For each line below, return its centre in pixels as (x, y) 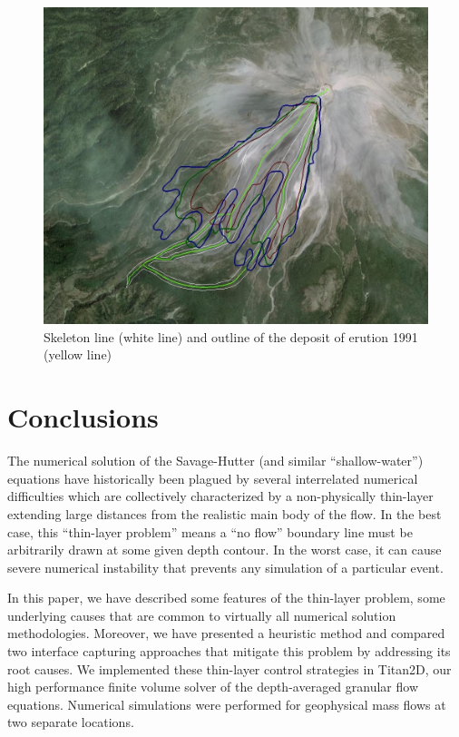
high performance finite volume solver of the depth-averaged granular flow (213, 687)
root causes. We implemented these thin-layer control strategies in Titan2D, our (229, 668)
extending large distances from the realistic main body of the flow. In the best (225, 513)
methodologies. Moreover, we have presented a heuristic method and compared (226, 633)
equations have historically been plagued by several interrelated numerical (213, 478)
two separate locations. (71, 722)
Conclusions (83, 417)
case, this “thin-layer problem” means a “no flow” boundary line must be (210, 531)
